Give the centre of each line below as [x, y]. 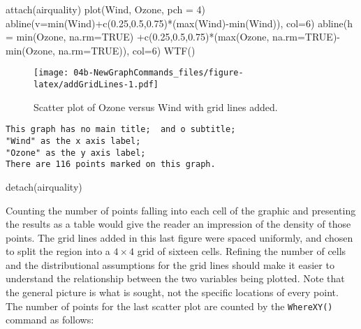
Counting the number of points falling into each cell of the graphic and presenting [181, 210]
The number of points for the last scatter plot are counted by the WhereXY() [169, 306]
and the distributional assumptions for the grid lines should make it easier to [170, 264]
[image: [51, 73]
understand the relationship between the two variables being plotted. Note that [175, 278]
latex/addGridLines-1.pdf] [96, 85]
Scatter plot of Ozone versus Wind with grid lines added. [156, 107]
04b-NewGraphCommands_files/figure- [159, 73]
